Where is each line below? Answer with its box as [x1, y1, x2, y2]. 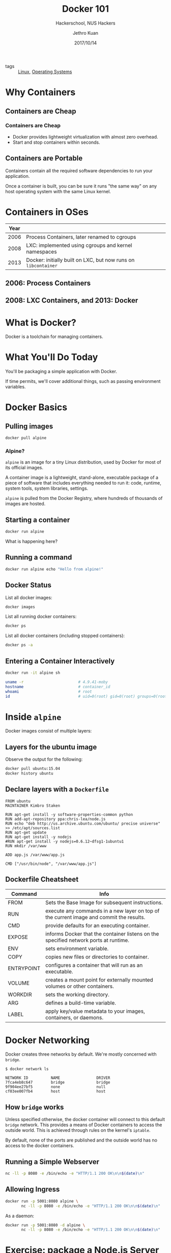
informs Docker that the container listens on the [45, 930, 159, 937]
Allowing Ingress [5, 1185, 60, 1194]
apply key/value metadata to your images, [45, 1008, 145, 1015]
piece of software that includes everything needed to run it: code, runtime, [5, 480, 162, 486]
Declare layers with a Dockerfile [5, 785, 109, 794]
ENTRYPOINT [8, 965, 41, 972]
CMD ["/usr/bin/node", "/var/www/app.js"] [5, 861, 97, 867]
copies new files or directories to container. [45, 953, 149, 960]
